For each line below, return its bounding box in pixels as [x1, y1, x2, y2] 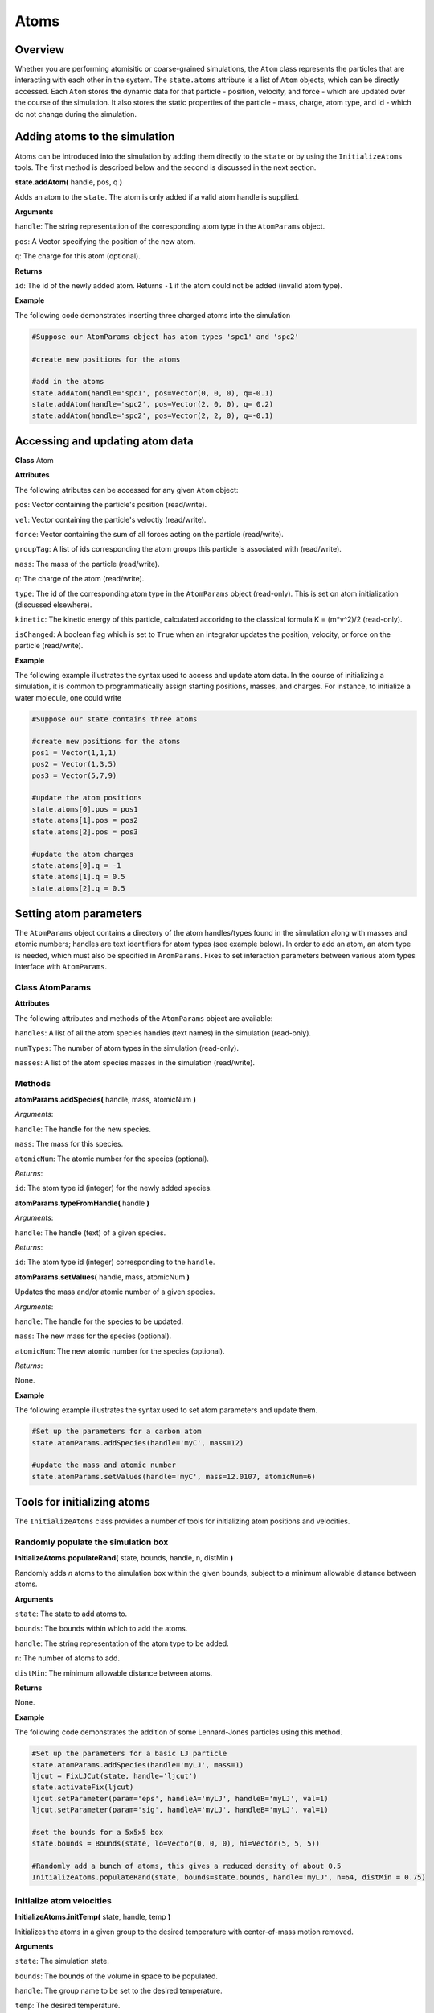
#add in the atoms [31, 377, 104, 386]
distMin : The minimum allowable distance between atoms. [14, 1668, 213, 1678]
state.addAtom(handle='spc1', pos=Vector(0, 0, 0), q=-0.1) [31, 388, 274, 398]
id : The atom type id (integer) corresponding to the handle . [14, 1257, 215, 1267]
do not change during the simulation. [14, 109, 137, 118]
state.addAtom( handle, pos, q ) [14, 177, 123, 187]
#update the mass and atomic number [31, 1461, 177, 1469]
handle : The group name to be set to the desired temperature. [14, 1986, 223, 1996]
